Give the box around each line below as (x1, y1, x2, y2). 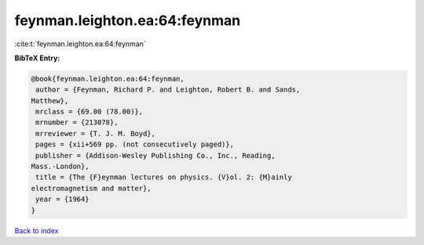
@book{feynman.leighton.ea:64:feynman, (31, 74, 185, 83)
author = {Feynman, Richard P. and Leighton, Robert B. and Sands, (35, 85, 301, 94)
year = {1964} (35, 195, 90, 204)
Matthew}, (31, 96, 69, 105)
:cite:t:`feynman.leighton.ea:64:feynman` (14, 39, 147, 49)
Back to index (14, 225, 59, 235)
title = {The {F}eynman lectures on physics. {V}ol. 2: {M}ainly (35, 173, 292, 182)
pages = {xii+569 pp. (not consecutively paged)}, (35, 140, 235, 149)
